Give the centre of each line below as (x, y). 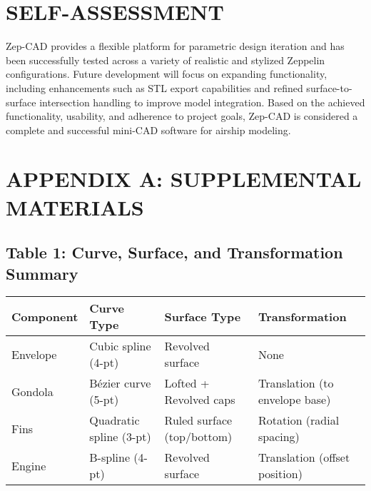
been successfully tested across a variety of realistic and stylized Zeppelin (166, 60)
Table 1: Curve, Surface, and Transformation (174, 252)
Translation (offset (304, 457)
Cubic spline (120, 346)
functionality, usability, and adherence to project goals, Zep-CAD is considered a (182, 116)
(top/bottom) (198, 437)
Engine (29, 465)
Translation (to (296, 383)
